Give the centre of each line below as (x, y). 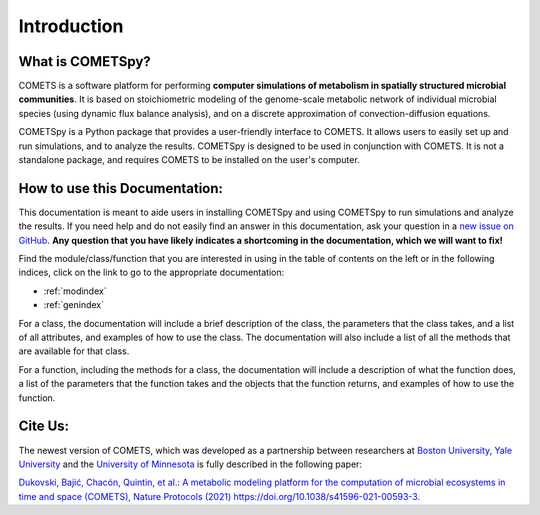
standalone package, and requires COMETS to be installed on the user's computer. (189, 160)
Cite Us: (44, 426)
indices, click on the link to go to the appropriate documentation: (151, 272)
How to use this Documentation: (121, 188)
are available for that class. (74, 351)
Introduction (71, 26)
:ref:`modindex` (75, 291)
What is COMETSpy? (85, 61)
